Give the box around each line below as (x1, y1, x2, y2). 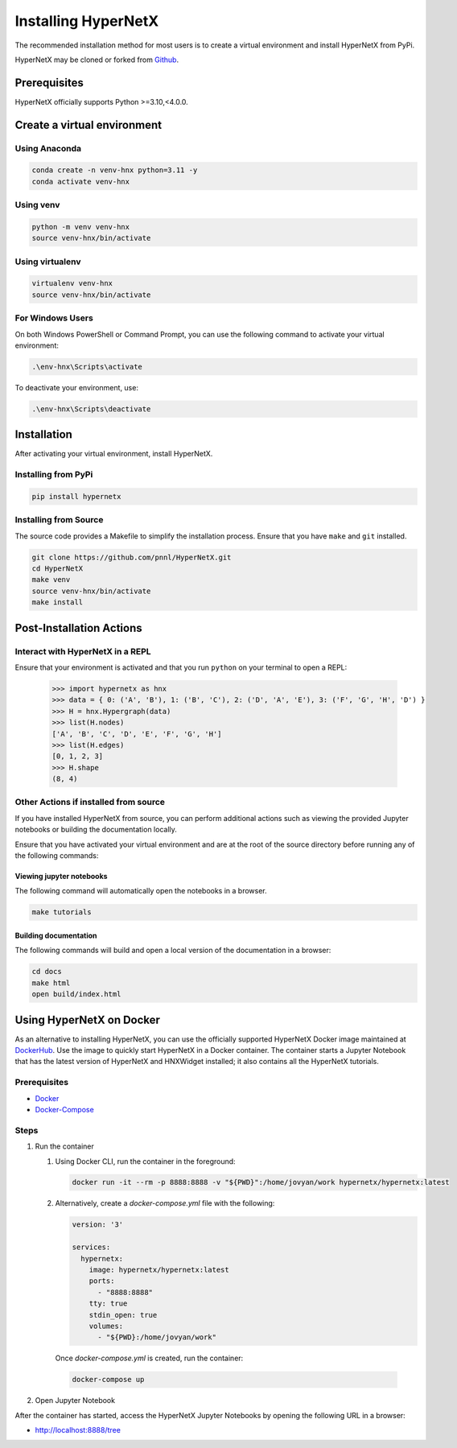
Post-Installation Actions (14, 621, 142, 635)
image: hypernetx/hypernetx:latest (89, 1265, 229, 1275)
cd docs (31, 967, 62, 976)
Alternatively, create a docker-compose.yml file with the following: (55, 1198, 275, 1208)
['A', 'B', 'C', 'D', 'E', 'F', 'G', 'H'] (51, 729, 222, 738)
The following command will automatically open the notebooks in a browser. (14, 886, 267, 896)
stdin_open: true (89, 1310, 158, 1319)
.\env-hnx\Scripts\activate (31, 362, 142, 371)
